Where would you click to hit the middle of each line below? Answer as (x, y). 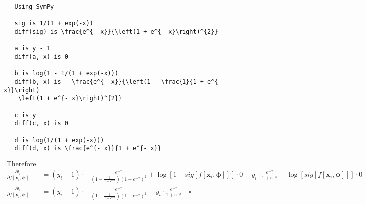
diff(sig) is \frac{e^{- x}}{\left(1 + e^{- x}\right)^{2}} (116, 32)
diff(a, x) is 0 (41, 57)
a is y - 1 (33, 49)
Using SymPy (34, 7)
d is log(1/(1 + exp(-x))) (59, 140)
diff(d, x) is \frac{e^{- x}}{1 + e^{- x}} (88, 148)
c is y (25, 115)
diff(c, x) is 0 (41, 123)
